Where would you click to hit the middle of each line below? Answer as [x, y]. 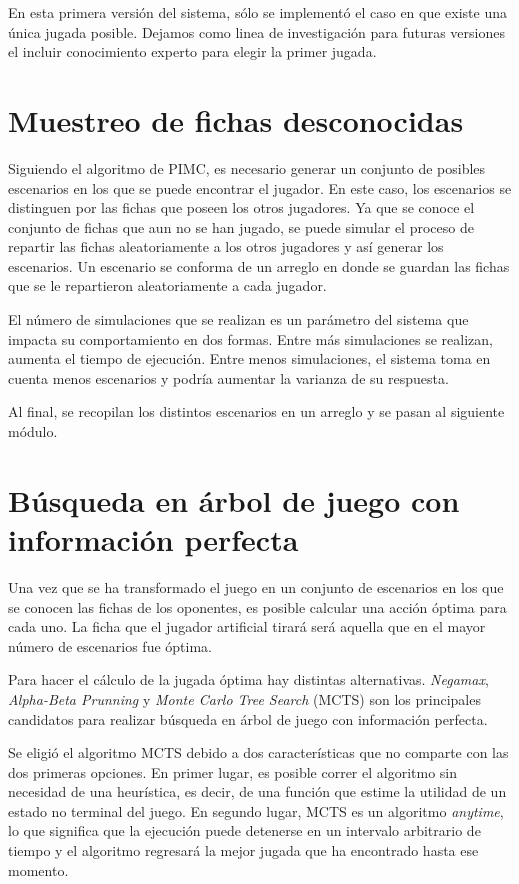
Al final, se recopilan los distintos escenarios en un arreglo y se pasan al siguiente [256, 411]
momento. [38, 869]
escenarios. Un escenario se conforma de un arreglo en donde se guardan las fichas [259, 265]
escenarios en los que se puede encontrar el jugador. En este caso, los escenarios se [260, 187]
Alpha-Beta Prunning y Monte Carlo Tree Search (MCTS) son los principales [244, 698]
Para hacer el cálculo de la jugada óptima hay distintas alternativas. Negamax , [248, 679]
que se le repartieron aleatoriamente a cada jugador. [167, 285]
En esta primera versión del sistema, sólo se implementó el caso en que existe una [257, 12]
